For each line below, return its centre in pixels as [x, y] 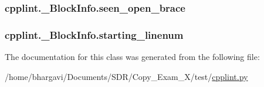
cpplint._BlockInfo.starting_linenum [94, 34]
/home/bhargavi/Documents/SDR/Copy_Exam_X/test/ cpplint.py [126, 76]
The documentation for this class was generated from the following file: [132, 57]
